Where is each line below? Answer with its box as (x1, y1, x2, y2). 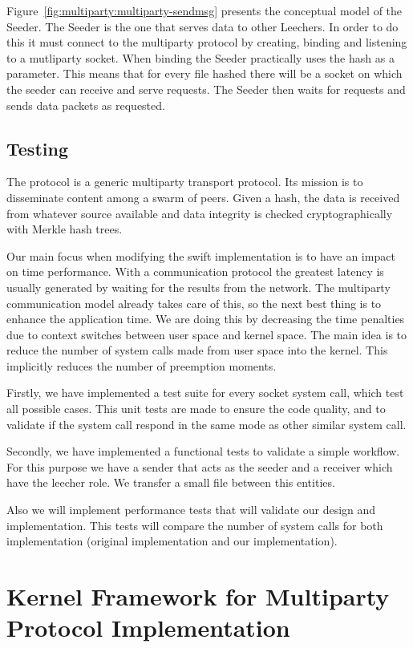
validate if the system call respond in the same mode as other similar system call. (6, 415, 407, 432)
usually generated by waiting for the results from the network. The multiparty (6, 278, 391, 295)
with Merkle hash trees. (6, 221, 123, 237)
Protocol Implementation (6, 611, 290, 644)
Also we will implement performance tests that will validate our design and (6, 501, 376, 518)
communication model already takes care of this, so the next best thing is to (6, 294, 382, 311)
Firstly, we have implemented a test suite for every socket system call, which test (6, 384, 404, 401)
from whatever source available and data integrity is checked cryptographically (6, 205, 393, 221)
